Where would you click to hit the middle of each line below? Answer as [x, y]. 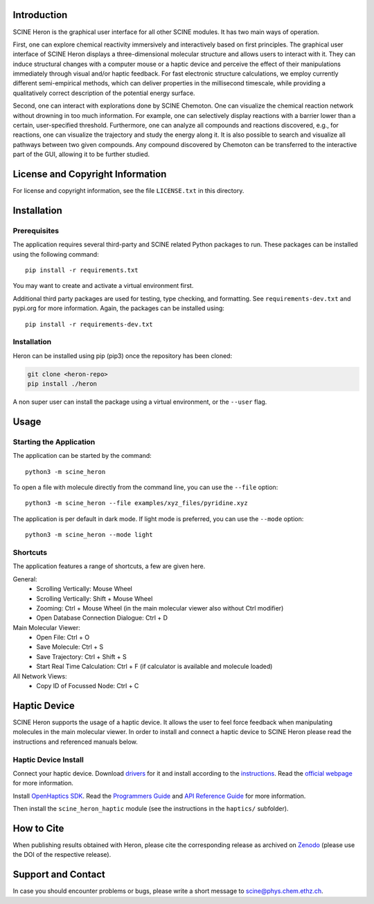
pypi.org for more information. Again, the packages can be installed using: [119, 308]
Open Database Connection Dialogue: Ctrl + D [102, 618]
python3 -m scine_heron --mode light [89, 535]
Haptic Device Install [48, 760]
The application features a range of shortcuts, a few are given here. [109, 566]
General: [25, 579]
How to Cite [38, 828]
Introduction [40, 15]
